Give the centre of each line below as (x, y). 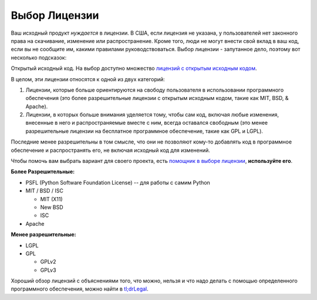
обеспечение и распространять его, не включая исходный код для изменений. (111, 150)
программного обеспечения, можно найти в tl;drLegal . (80, 289)
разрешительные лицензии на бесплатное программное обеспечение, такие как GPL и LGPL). (144, 131)
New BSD (52, 207)
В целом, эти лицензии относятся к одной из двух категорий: (88, 79)
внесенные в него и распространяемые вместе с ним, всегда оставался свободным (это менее (147, 123)
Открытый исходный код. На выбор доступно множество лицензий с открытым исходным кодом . (134, 68)
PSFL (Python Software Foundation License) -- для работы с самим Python (118, 182)
